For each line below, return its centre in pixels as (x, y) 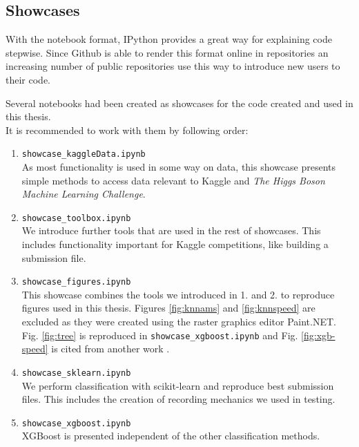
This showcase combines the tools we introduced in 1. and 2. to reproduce (178, 294)
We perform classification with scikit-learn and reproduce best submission (178, 385)
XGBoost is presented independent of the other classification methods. (171, 436)
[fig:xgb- (318, 335)
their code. (28, 79)
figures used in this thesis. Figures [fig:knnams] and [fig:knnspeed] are (168, 308)
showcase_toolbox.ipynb (76, 218)
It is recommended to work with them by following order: (127, 130)
